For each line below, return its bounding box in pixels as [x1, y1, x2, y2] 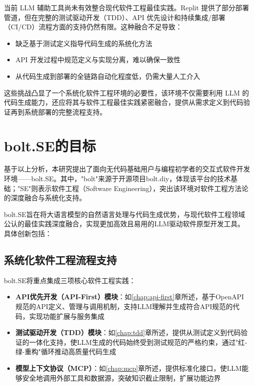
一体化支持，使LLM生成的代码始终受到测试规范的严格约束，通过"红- [29, 337, 248, 347]
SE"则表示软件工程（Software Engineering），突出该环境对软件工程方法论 [20, 183, 249, 193]
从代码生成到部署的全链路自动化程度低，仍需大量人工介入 [15, 71, 200, 81]
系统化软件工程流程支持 [4, 252, 117, 267]
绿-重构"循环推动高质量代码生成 [15, 346, 116, 357]
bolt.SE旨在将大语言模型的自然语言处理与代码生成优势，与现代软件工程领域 [4, 209, 245, 219]
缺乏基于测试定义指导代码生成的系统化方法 [15, 38, 152, 48]
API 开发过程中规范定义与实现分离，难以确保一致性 [15, 54, 181, 65]
